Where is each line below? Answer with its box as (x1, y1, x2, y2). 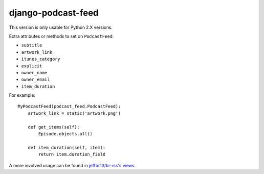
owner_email (21, 77, 50, 83)
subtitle (21, 43, 43, 48)
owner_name (21, 70, 47, 75)
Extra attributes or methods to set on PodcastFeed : (9, 33, 114, 39)
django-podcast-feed (9, 7, 99, 18)
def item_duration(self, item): (27, 145, 106, 150)
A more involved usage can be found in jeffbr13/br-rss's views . (9, 162, 136, 168)
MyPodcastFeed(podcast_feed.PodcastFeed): (18, 104, 121, 109)
